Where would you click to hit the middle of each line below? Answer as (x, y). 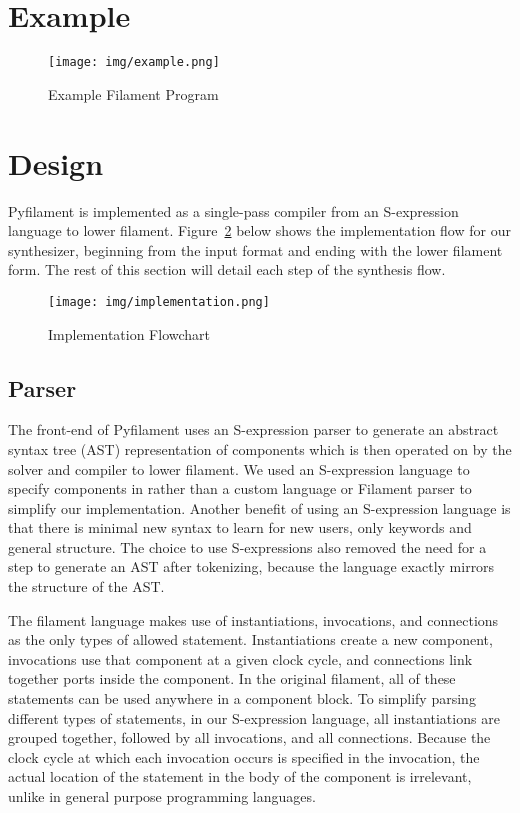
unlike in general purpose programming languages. (162, 796)
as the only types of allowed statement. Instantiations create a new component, (250, 639)
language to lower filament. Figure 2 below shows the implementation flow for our (259, 230)
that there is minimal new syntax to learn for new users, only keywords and (240, 527)
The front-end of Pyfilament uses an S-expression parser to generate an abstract (253, 429)
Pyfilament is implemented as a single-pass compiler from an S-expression (233, 210)
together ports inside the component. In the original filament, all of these (232, 678)
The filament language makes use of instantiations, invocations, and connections (253, 619)
